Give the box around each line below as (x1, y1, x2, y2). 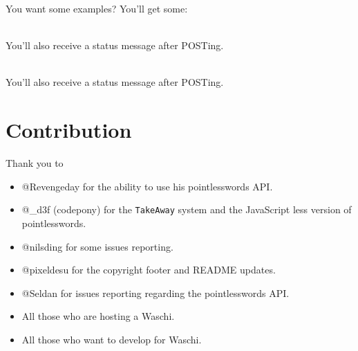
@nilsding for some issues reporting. (21, 239, 173, 253)
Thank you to (6, 156, 64, 170)
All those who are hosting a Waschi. (21, 309, 175, 323)
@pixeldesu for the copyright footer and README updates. (21, 262, 276, 277)
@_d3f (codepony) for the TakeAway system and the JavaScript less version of (21, 202, 352, 217)
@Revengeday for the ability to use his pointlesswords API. (21, 179, 273, 193)
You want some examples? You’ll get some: (6, 1, 188, 15)
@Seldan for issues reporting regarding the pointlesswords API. (21, 285, 290, 300)
